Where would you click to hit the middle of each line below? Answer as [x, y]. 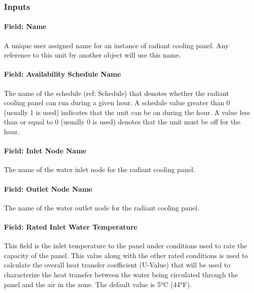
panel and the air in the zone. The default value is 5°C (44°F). [98, 284]
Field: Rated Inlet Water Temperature [71, 226]
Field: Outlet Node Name [48, 189]
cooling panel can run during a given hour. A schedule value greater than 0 [117, 103]
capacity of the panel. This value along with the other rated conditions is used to [126, 255]
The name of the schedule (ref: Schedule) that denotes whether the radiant [116, 93]
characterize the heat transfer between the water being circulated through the [121, 274]
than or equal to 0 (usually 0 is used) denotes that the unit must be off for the [122, 122]
